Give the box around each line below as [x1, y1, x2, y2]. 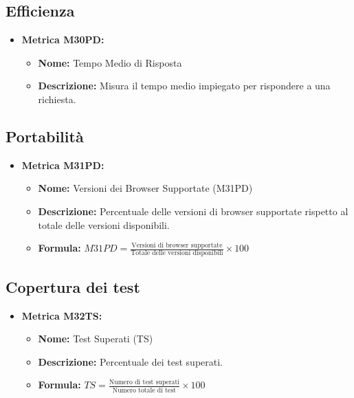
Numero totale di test [112, 386, 177, 394]
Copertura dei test [5, 276, 140, 297]
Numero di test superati [109, 379, 180, 386]
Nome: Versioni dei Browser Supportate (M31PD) [38, 181, 253, 195]
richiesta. [38, 91, 76, 106]
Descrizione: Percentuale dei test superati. [38, 354, 223, 368]
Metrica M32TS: [21, 308, 102, 322]
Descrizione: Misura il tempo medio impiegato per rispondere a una [38, 78, 331, 93]
